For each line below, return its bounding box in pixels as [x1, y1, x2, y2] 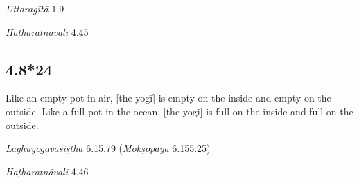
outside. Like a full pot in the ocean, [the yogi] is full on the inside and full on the [6, 104, 353, 118]
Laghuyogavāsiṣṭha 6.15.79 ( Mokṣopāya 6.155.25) [6, 141, 211, 155]
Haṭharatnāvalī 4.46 [6, 164, 89, 178]
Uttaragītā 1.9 [6, 1, 64, 15]
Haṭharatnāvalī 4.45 [6, 24, 89, 39]
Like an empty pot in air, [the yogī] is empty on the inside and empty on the [6, 90, 331, 105]
